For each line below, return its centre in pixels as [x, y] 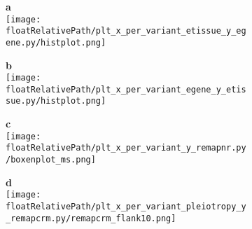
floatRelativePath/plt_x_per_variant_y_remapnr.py [126, 148]
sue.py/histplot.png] [56, 101]
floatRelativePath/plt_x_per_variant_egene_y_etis [126, 89]
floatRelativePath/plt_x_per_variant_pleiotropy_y [126, 206]
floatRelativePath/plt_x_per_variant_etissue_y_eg [126, 31]
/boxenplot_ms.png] [51, 160]
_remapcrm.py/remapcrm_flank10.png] [91, 218]
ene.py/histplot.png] [56, 42]
